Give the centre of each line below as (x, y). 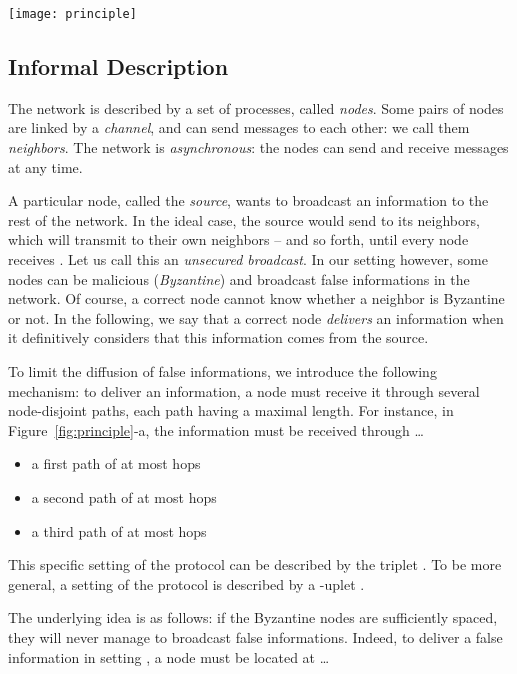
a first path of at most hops (116, 463)
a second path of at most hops (124, 496)
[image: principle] (72, 14)
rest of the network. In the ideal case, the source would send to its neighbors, (244, 219)
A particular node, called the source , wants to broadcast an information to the (248, 200)
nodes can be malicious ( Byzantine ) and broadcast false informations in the (239, 278)
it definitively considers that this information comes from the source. (218, 337)
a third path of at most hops (119, 530)
